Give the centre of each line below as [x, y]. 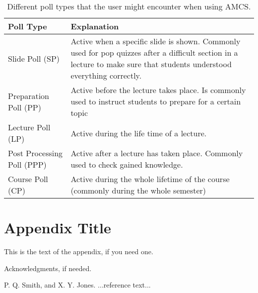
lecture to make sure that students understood [151, 64]
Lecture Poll [29, 127]
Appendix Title [58, 228]
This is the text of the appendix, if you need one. [79, 251]
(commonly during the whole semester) [138, 190]
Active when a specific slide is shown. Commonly [156, 41]
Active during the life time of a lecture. [139, 133]
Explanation [95, 26]
